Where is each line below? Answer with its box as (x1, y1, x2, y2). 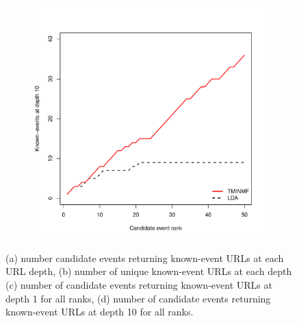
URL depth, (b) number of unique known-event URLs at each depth (5, 264, 292, 278)
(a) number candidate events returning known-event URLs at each (5, 250, 284, 265)
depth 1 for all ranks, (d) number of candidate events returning (5, 291, 271, 305)
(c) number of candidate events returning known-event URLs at (5, 277, 272, 291)
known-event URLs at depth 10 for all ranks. (5, 304, 194, 319)
